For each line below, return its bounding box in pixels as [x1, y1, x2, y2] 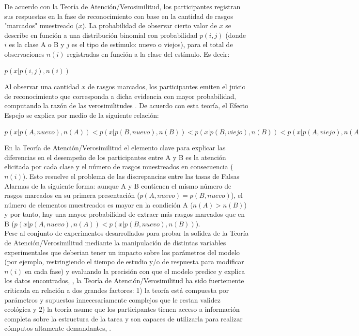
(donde [225, 30, 246, 40]
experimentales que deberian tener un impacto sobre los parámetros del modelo [4, 247, 240, 257]
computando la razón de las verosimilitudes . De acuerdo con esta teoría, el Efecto [4, 100, 249, 111]
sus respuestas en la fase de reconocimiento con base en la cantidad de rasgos [4, 11, 234, 21]
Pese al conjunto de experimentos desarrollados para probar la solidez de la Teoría [4, 228, 249, 238]
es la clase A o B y [9, 39, 64, 49]
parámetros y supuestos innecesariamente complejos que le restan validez [4, 294, 220, 304]
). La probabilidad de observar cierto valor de [82, 20, 217, 31]
